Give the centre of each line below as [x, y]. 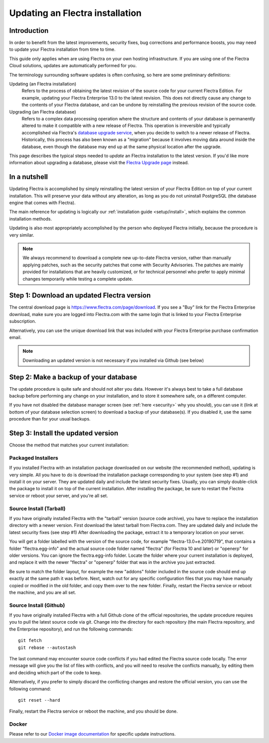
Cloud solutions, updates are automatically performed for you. [73, 66]
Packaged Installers [34, 458]
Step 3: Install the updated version [64, 433]
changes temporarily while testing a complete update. [78, 279]
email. [15, 337]
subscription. [23, 321]
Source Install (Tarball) [37, 509]
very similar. [22, 235]
